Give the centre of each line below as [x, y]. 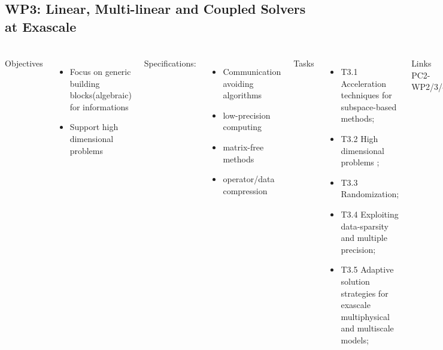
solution [355, 281]
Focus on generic [100, 72]
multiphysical [365, 316]
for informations [99, 106]
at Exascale [41, 26]
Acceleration [363, 83]
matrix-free [243, 147]
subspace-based [369, 106]
